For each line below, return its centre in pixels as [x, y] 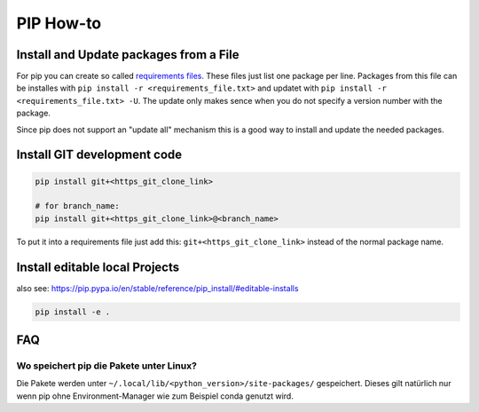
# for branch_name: [77, 206]
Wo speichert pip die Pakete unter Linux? [106, 366]
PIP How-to [59, 23]
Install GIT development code [99, 155]
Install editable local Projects [98, 267]
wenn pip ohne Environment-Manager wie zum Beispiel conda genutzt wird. [155, 396]
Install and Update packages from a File [128, 55]
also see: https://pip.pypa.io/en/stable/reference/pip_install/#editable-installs [157, 288]
